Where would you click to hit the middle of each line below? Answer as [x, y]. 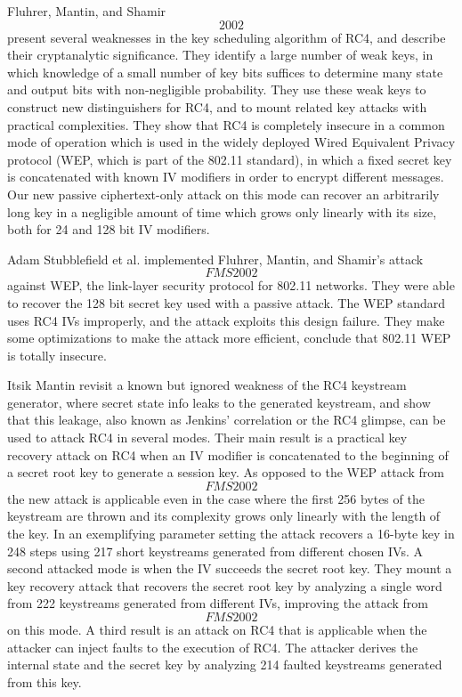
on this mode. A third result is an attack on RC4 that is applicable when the [217, 629]
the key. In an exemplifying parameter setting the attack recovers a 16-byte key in [231, 534]
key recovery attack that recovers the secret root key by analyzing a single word [225, 585]
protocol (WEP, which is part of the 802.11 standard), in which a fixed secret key [230, 159]
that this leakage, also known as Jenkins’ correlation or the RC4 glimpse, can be [227, 420]
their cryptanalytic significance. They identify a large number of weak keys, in [220, 55]
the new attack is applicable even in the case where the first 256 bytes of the [216, 498]
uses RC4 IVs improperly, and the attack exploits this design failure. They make [226, 320]
